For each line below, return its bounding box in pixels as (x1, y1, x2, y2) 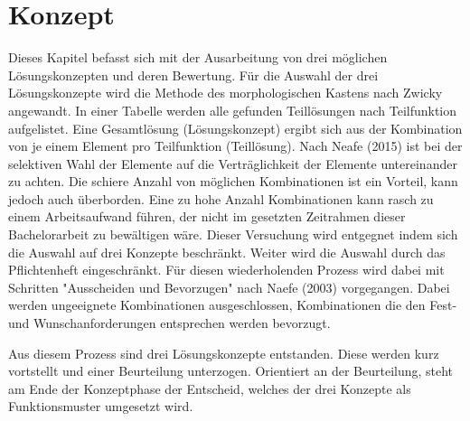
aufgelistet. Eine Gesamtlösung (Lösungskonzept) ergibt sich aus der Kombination (8, 118, 463, 137)
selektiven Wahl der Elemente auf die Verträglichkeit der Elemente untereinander (8, 154, 457, 173)
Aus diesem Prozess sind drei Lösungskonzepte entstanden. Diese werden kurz (8, 343, 439, 362)
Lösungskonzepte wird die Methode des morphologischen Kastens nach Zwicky (8, 83, 443, 102)
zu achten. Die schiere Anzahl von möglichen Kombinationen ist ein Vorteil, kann (8, 172, 458, 191)
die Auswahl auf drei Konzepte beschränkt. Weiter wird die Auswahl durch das (8, 242, 446, 261)
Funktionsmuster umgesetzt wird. (8, 397, 193, 416)
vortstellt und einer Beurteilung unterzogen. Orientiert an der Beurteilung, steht (8, 361, 454, 380)
